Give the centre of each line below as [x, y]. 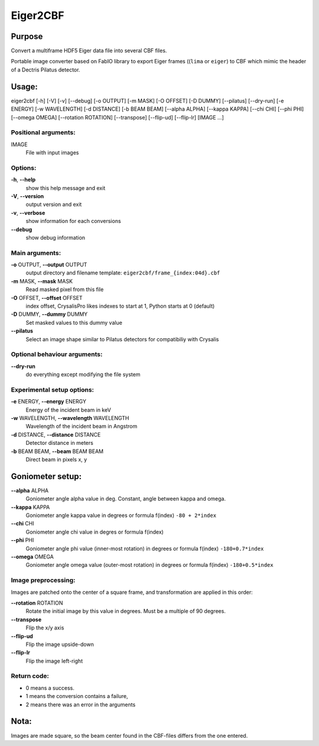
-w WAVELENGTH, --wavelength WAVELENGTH [70, 418]
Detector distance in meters [60, 443]
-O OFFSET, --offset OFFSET [47, 298]
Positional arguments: [43, 133]
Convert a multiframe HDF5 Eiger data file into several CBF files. [89, 51]
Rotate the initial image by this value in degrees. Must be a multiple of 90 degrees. [126, 611]
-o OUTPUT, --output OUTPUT [49, 265]
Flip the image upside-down [60, 644]
